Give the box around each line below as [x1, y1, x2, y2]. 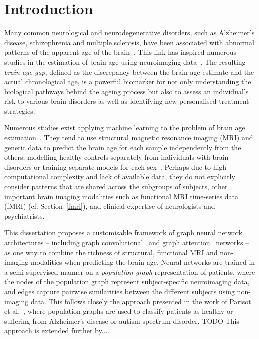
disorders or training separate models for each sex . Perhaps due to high [4, 161, 227, 172]
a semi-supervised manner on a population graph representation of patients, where [4, 266, 255, 277]
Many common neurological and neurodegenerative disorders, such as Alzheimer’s [4, 27, 255, 38]
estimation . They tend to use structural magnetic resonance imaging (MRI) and [4, 132, 253, 143]
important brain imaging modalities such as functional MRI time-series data [4, 191, 238, 201]
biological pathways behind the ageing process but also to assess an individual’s [4, 86, 249, 96]
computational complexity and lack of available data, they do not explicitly [4, 171, 235, 182]
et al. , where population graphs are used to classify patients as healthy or [4, 306, 233, 316]
